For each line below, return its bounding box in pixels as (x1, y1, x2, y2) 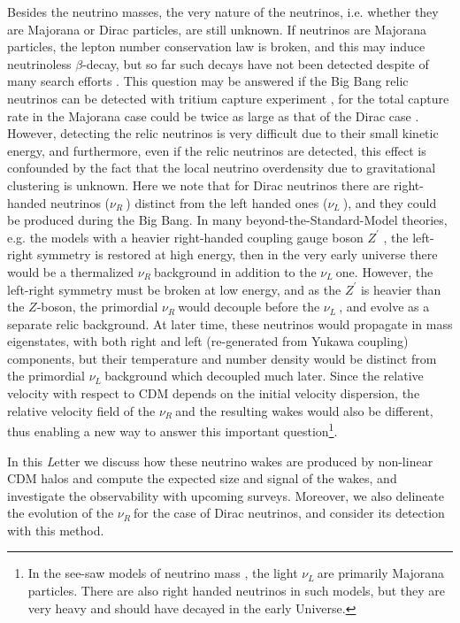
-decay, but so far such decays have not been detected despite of (82, 54, 429, 73)
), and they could (342, 193, 437, 212)
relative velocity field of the (7, 401, 156, 419)
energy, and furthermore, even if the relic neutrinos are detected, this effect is (7, 141, 426, 159)
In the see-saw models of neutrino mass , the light (27, 564, 298, 582)
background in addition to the (154, 262, 317, 281)
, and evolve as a (339, 297, 430, 316)
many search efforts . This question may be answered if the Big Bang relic (7, 72, 409, 90)
